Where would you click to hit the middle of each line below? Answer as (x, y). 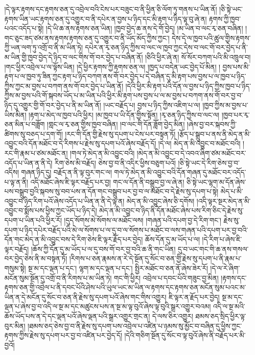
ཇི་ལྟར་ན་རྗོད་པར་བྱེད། (194, 296)
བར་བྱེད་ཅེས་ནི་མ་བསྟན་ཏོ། (36, 258)
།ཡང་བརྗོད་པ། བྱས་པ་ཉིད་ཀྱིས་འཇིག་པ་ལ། (152, 105)
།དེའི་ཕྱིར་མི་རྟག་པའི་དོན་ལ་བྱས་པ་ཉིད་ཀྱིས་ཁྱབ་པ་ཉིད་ (188, 85)
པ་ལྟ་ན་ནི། (16, 181)
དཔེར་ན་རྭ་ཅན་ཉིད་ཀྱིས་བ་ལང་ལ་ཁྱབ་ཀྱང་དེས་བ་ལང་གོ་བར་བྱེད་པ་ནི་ (166, 47)
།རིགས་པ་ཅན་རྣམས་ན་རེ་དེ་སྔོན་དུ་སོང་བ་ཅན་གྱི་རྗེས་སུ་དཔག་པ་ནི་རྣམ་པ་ (155, 258)
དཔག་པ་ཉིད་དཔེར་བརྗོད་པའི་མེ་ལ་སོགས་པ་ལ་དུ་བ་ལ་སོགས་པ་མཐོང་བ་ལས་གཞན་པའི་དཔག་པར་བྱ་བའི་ (126, 229)
